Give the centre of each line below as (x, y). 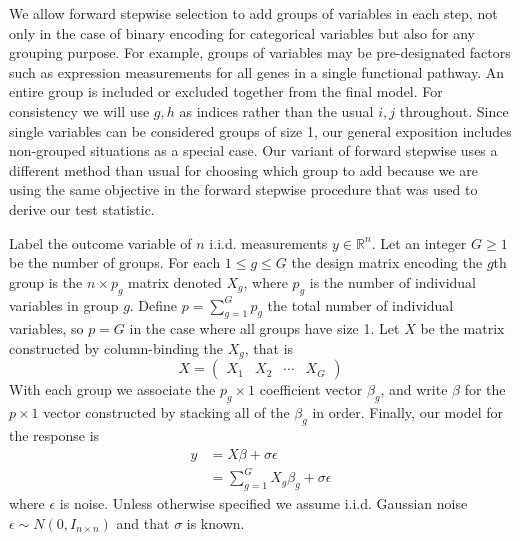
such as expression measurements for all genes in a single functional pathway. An (256, 71)
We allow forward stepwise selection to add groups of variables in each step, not (253, 13)
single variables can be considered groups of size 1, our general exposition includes (260, 130)
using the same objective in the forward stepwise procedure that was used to (243, 189)
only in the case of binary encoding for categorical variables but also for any (242, 32)
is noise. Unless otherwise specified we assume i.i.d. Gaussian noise (263, 502)
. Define (153, 304)
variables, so (46, 328)
